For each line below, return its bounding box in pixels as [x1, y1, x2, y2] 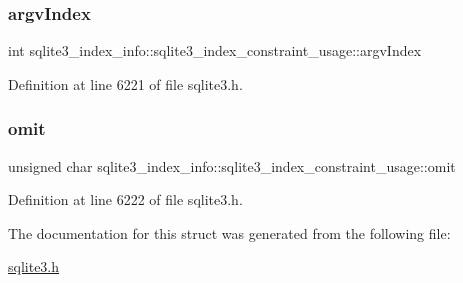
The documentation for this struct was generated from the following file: [8, 222, 451, 243]
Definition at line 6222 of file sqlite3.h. [8, 189, 243, 210]
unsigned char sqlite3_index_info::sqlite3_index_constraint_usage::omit [8, 155, 456, 176]
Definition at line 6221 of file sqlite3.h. [8, 73, 243, 94]
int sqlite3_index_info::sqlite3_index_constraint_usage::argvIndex [8, 40, 422, 61]
